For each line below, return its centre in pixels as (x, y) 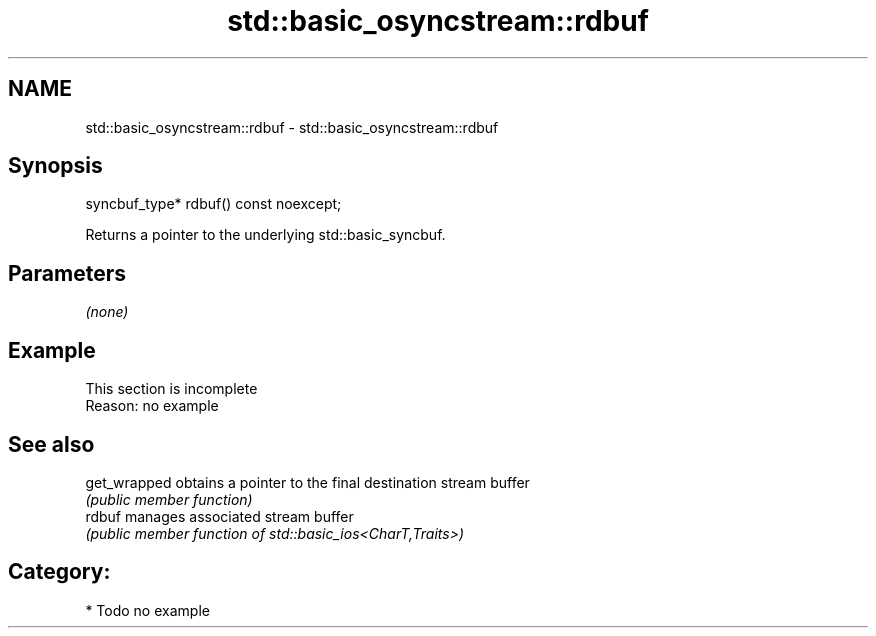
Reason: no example (152, 406)
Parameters (67, 273)
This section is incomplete (171, 389)
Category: (59, 572)
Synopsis (55, 166)
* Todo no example (147, 610)
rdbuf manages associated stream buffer (219, 516)
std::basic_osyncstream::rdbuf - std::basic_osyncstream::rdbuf (292, 127)
